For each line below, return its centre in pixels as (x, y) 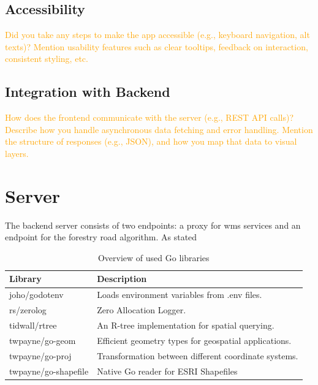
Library (25, 279)
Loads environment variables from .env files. (180, 295)
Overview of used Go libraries (153, 257)
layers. (17, 153)
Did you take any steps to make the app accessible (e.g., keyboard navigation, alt (157, 35)
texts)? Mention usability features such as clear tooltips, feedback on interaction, (157, 46)
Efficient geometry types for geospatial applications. (194, 340)
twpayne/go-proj (40, 355)
